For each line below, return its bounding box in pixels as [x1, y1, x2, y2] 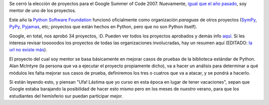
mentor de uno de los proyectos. [9, 7, 76, 13]
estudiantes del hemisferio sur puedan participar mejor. [9, 93, 123, 99]
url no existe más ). [9, 47, 47, 53]
